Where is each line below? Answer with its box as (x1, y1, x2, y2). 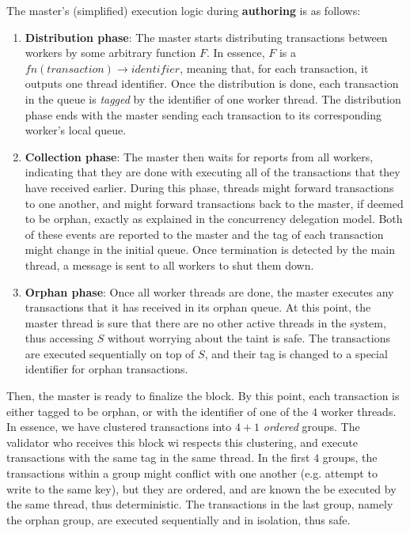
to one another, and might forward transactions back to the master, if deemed (25, 195, 404, 211)
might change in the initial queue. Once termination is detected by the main (25, 241, 395, 258)
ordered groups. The (263, 418, 360, 435)
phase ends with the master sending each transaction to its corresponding (25, 106, 382, 123)
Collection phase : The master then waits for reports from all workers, (25, 148, 374, 164)
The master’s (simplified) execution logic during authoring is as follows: (6, 2, 361, 18)
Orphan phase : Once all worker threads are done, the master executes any (25, 283, 394, 300)
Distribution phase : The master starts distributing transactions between (25, 28, 388, 45)
